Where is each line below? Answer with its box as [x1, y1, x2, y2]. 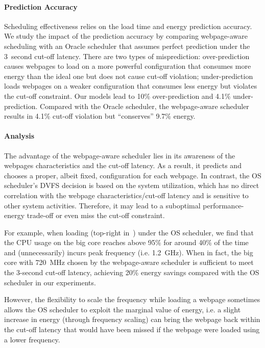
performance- [203, 200, 244, 210]
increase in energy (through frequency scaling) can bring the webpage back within [4, 314, 260, 325]
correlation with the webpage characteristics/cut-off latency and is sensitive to [4, 190, 249, 200]
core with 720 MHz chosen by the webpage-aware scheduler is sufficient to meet [4, 257, 254, 267]
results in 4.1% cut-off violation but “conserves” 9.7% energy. [4, 111, 196, 121]
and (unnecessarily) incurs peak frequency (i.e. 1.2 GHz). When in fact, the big [4, 247, 253, 257]
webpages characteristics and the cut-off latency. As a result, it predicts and [4, 160, 242, 171]
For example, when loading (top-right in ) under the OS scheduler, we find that [4, 227, 254, 237]
